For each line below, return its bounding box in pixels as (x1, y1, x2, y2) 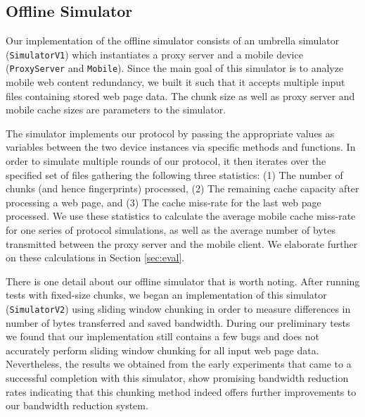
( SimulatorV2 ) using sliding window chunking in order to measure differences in (6, 301, 351, 316)
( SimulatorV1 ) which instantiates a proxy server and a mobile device (6, 46, 303, 61)
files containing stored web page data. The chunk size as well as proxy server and (6, 88, 355, 103)
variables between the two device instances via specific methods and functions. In (6, 139, 356, 154)
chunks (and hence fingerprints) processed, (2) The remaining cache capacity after (6, 181, 359, 196)
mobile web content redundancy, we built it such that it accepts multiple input (6, 75, 345, 89)
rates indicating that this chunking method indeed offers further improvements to (6, 384, 357, 399)
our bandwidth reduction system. (6, 398, 148, 413)
